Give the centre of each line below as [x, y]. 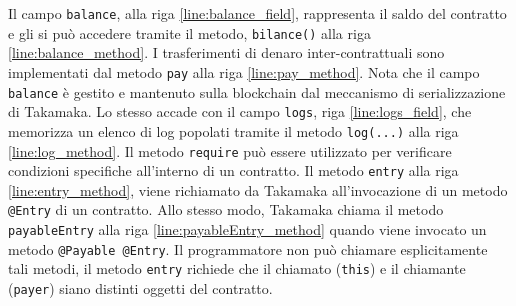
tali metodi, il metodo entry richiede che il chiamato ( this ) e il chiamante [237, 268]
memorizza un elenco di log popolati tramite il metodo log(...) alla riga [233, 130]
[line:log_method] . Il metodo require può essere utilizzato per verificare [230, 150]
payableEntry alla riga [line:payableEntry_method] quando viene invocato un [247, 229]
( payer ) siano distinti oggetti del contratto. [140, 288]
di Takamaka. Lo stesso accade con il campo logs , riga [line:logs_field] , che [240, 111]
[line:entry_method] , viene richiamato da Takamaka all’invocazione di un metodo [258, 189]
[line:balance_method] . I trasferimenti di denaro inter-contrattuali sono [226, 52]
